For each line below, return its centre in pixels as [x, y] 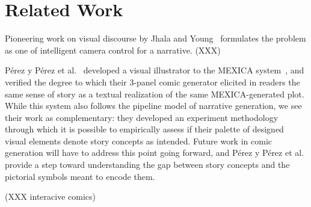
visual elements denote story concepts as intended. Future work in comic [138, 141]
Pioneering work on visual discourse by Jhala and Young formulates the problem [155, 38]
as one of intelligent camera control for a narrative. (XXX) [113, 50]
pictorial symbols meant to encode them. [80, 176]
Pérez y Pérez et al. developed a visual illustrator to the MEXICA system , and [155, 70]
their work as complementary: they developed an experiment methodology [142, 117]
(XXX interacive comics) [50, 196]
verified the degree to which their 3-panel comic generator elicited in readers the [152, 82]
